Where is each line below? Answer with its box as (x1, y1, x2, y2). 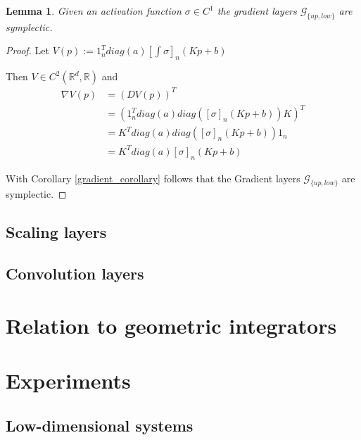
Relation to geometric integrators (6, 310, 337, 339)
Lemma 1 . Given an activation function (6, 4, 182, 18)
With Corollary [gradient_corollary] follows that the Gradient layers (6, 170, 300, 185)
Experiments (6, 366, 131, 395)
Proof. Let (6, 43, 49, 58)
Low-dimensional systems (6, 414, 194, 436)
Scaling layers (6, 221, 107, 243)
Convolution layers (6, 263, 144, 284)
